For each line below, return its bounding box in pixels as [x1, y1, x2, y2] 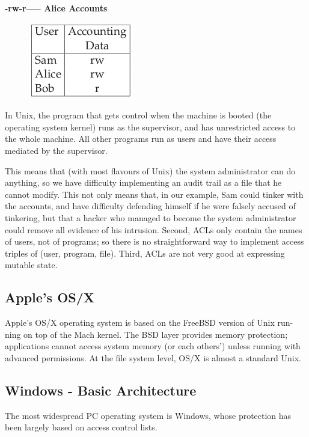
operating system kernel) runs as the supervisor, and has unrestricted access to [5, 120, 296, 133]
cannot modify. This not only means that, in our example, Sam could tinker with [5, 188, 304, 200]
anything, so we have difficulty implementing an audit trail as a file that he [5, 176, 282, 189]
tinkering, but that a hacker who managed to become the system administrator [5, 211, 296, 224]
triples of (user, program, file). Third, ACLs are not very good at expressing [5, 246, 285, 259]
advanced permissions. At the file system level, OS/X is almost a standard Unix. [5, 351, 301, 364]
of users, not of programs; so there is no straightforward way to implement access [5, 235, 304, 248]
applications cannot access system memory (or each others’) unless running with [5, 340, 301, 352]
